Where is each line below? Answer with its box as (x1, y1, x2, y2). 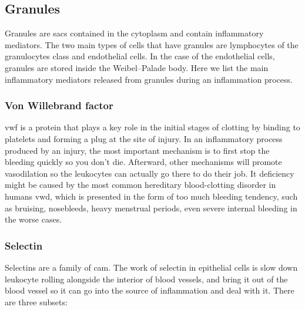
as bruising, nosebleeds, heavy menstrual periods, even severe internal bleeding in (5, 201, 297, 214)
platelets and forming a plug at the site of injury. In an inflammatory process (5, 132, 283, 144)
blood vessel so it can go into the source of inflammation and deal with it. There (5, 284, 294, 296)
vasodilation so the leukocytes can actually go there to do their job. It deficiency (5, 167, 294, 179)
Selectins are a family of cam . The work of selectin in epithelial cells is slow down (5, 261, 298, 273)
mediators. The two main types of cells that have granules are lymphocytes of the (5, 38, 299, 50)
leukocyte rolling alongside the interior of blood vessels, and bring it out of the (5, 272, 288, 285)
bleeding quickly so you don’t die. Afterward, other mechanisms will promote (5, 156, 282, 168)
